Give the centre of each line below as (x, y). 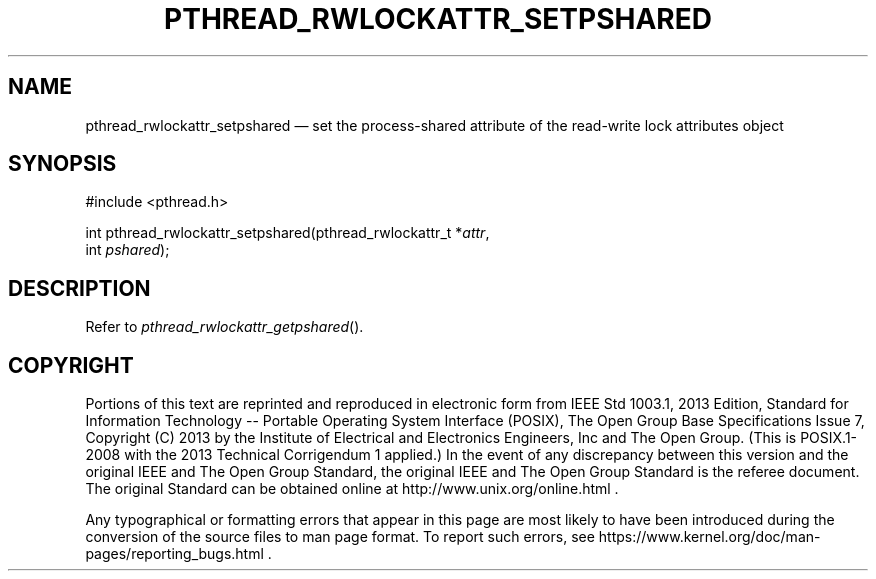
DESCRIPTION (79, 288)
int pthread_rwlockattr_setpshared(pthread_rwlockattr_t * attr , (287, 233)
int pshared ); (127, 250)
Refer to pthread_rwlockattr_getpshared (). (224, 327)
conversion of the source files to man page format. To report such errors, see (340, 537)
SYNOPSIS (62, 164)
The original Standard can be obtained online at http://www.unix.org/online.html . (352, 489)
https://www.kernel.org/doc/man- (709, 537)
